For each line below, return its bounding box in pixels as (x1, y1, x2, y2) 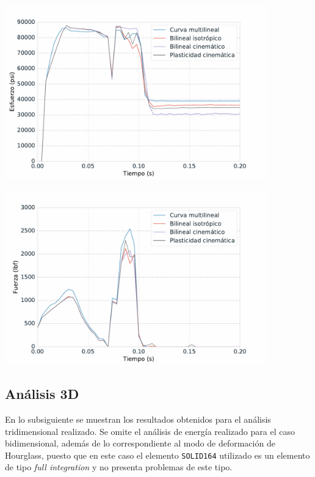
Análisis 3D (5, 384, 79, 403)
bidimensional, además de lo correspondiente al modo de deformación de (5, 437, 275, 450)
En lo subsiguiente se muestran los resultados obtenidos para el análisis (5, 413, 271, 426)
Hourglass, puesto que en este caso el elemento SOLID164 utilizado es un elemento (5, 448, 310, 461)
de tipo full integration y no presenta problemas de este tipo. (5, 461, 233, 473)
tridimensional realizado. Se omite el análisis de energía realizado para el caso (5, 425, 295, 437)
